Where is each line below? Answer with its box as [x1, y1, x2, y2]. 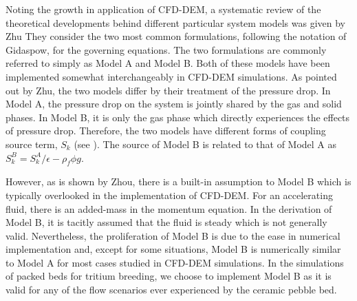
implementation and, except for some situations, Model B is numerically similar [6, 242, 341, 256]
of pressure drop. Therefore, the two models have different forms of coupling [6, 123, 326, 138]
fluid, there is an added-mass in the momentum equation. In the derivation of [6, 201, 332, 216]
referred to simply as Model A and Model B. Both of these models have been [6, 56, 330, 70]
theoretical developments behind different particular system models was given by [6, 15, 346, 30]
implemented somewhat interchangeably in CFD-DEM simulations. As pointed [6, 69, 337, 83]
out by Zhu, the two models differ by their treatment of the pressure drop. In [6, 83, 331, 97]
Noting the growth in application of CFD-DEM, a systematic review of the [6, 2, 321, 16]
